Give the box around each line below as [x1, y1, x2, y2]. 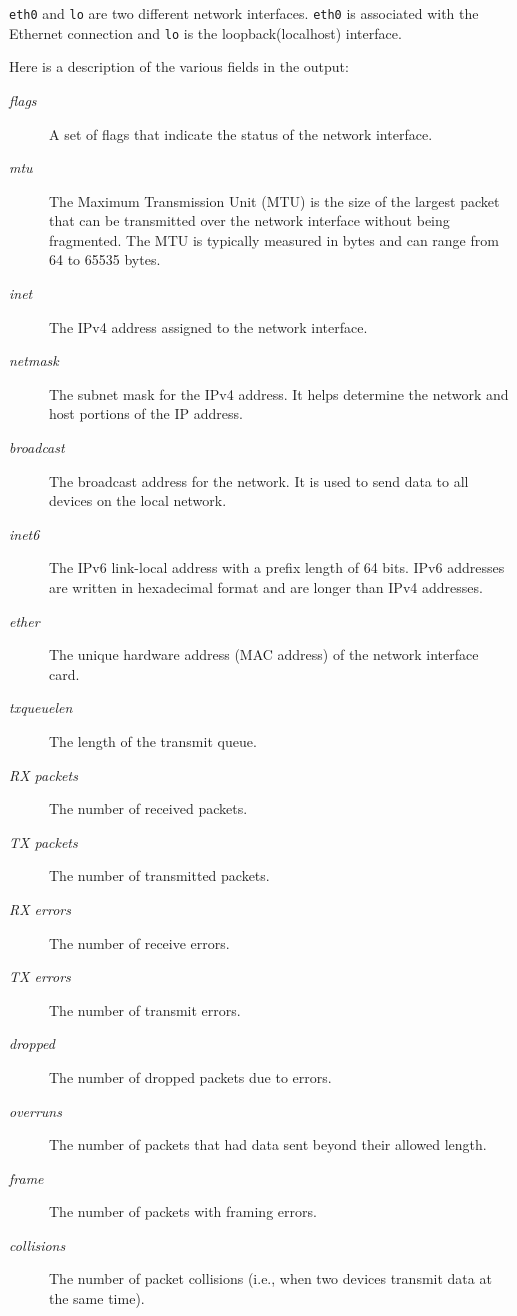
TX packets [9, 831, 78, 852]
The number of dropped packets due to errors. [49, 1066, 332, 1087]
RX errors [9, 898, 71, 919]
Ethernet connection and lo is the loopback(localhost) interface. [9, 22, 402, 43]
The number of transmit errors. [49, 999, 241, 1020]
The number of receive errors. [49, 932, 230, 953]
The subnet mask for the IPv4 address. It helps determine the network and [49, 383, 509, 404]
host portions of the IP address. [49, 403, 243, 424]
